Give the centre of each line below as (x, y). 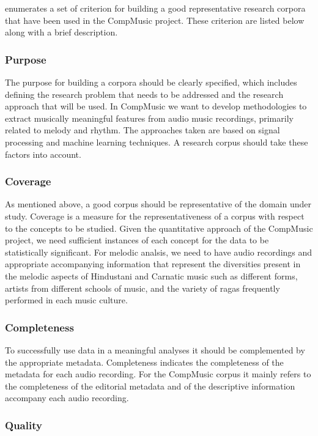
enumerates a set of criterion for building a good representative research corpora (155, 8)
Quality (24, 425)
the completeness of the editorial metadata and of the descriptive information (150, 386)
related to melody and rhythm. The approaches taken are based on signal (142, 130)
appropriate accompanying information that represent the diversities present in (153, 264)
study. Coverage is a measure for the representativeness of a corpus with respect (155, 216)
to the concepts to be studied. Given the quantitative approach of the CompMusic (159, 228)
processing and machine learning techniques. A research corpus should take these (157, 142)
